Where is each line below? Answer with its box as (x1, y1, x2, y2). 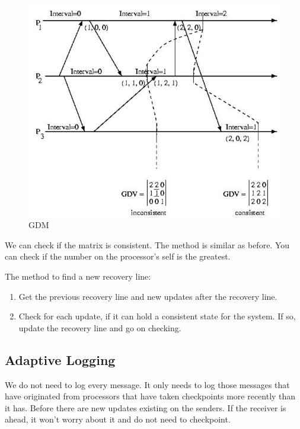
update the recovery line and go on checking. (18, 321, 181, 334)
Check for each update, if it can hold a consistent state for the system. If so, (18, 310, 296, 322)
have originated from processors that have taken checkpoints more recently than (5, 390, 296, 402)
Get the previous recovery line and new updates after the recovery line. (18, 290, 277, 302)
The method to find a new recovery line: (5, 270, 151, 283)
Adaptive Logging (5, 350, 116, 369)
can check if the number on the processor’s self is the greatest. (5, 250, 231, 262)
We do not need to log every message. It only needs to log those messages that (5, 378, 290, 390)
